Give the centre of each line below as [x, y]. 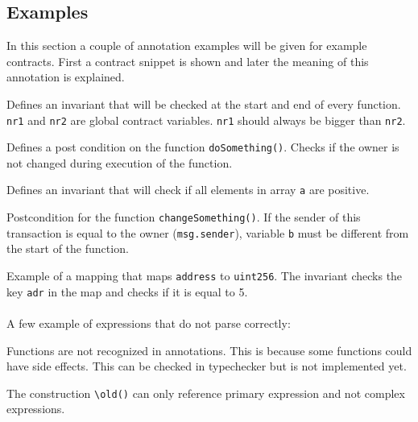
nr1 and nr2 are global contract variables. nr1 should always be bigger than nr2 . [206, 120]
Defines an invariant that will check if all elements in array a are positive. [188, 190]
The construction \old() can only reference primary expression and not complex [206, 393]
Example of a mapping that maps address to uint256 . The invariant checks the [205, 276]
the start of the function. [68, 248]
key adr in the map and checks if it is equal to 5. [127, 291]
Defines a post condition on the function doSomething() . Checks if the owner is [203, 147]
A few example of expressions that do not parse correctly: [149, 323]
